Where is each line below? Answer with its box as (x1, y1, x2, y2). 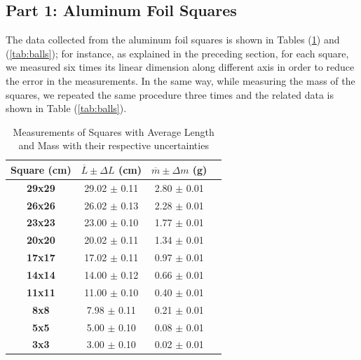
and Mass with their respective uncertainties (18, 138, 209, 153)
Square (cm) (11, 162, 71, 176)
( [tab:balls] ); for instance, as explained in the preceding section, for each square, (6, 46, 349, 60)
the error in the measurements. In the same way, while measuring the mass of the (6, 73, 355, 88)
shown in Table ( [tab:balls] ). (6, 101, 127, 116)
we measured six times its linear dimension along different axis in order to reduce (6, 60, 355, 74)
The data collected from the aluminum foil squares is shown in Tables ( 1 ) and (6, 32, 340, 47)
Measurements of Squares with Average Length (13, 124, 214, 139)
